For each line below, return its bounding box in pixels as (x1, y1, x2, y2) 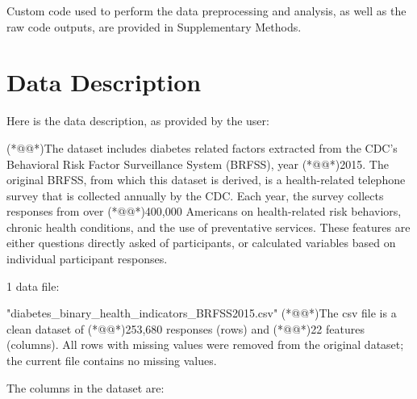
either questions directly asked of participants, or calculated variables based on (6, 234, 396, 251)
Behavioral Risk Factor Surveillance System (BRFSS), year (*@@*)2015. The (6, 155, 389, 172)
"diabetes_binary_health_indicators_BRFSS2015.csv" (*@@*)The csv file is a (6, 304, 397, 321)
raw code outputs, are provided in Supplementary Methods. (6, 18, 302, 35)
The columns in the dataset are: (6, 379, 165, 396)
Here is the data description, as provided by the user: (6, 112, 269, 129)
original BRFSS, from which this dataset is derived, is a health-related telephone (6, 171, 406, 188)
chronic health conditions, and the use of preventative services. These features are (6, 218, 411, 235)
